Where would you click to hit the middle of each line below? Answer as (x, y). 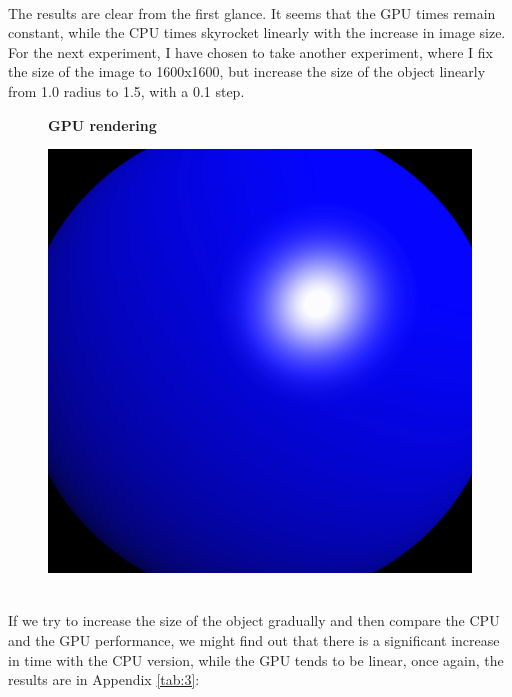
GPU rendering (102, 124)
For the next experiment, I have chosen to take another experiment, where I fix (250, 51)
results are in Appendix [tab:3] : (104, 679)
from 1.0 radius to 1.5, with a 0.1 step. (126, 90)
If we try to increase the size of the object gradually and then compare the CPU (254, 620)
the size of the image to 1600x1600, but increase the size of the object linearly (247, 71)
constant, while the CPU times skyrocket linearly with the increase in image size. (257, 32)
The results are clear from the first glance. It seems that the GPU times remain (252, 12)
